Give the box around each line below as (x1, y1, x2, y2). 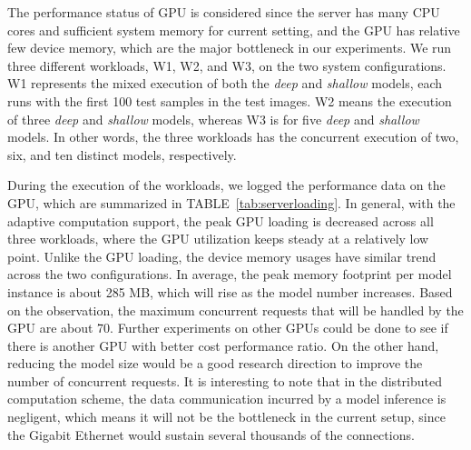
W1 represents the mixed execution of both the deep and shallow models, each (7, 74, 443, 93)
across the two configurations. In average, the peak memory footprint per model (7, 265, 452, 284)
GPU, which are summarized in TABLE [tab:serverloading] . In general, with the (7, 193, 456, 212)
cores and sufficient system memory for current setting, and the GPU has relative (7, 20, 460, 39)
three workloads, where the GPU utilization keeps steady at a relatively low (7, 229, 429, 248)
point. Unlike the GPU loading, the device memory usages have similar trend (7, 246, 437, 265)
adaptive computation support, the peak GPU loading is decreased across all (7, 211, 434, 230)
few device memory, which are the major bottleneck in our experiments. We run (7, 38, 452, 57)
